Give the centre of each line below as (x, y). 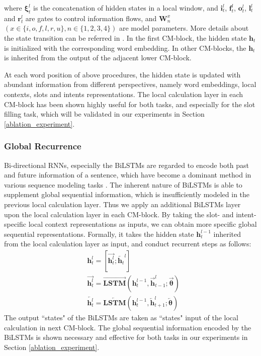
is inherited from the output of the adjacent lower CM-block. (98, 58)
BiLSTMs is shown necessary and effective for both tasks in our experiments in (126, 337)
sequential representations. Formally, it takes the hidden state (99, 234)
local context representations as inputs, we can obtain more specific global (143, 224)
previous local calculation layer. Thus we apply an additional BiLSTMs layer (122, 204)
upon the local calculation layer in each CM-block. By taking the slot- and (119, 214)
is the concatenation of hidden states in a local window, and (126, 8)
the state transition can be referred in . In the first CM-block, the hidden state (125, 37)
